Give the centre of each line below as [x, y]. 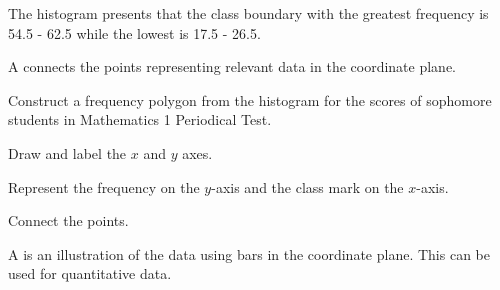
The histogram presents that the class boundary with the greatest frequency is [248, 13]
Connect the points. [68, 220]
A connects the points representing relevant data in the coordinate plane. [232, 66]
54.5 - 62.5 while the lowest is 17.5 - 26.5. [134, 32]
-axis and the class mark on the [307, 186]
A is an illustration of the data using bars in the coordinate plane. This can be [249, 253]
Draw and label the [67, 152]
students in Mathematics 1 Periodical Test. [140, 119]
